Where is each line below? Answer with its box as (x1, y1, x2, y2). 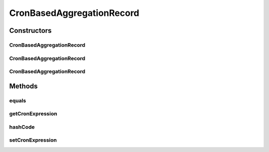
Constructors (9, 26, 52, 35)
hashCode (9, 123, 35, 130)
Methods (9, 82, 38, 90)
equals (9, 97, 26, 104)
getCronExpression (9, 110, 57, 117)
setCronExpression (9, 137, 57, 144)
